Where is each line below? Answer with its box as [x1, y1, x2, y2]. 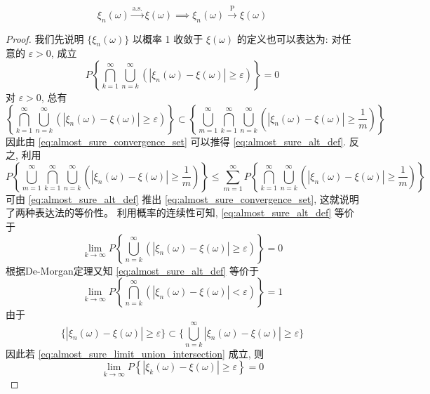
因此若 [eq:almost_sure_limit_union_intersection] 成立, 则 [6, 346, 264, 360]
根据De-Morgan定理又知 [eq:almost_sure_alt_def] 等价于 [6, 263, 259, 277]
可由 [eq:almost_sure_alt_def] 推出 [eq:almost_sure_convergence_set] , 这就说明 [6, 191, 359, 206]
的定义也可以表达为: [236, 31, 328, 46]
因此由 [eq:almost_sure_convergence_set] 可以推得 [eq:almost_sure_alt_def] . [6, 133, 347, 148]
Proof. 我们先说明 [6, 31, 84, 46]
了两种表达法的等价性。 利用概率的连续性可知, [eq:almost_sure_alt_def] [6, 205, 332, 220]
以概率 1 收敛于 [132, 31, 203, 46]
